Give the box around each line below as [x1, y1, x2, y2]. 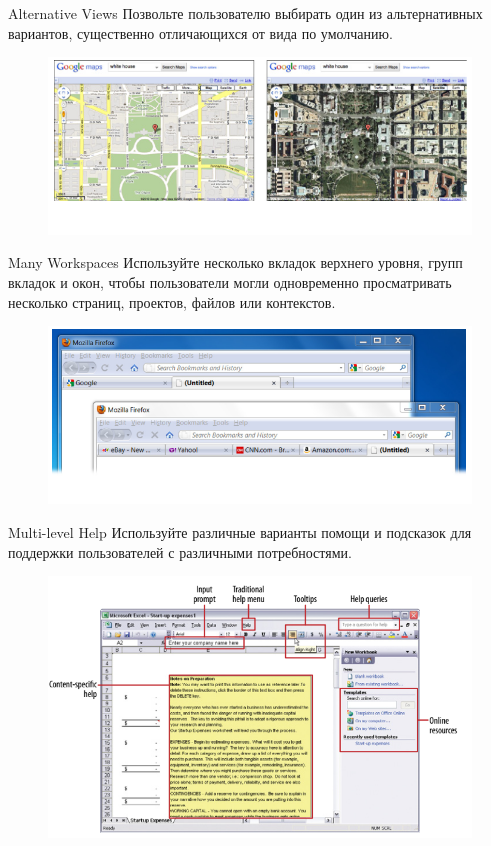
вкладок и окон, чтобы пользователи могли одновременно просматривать [8, 272, 452, 293]
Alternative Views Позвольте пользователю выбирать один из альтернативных [8, 3, 483, 23]
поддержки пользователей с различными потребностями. [8, 541, 352, 562]
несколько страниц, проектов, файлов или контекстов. [8, 291, 336, 312]
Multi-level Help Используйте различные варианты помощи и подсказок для [8, 522, 472, 543]
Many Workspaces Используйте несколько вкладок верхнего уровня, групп [8, 252, 463, 273]
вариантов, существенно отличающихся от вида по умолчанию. [8, 22, 393, 43]
